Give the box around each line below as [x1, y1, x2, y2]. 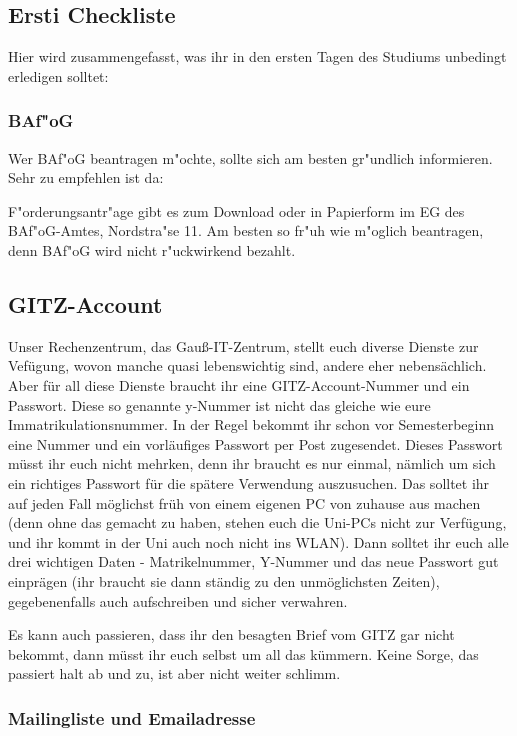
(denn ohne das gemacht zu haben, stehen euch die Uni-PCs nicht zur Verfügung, [8, 512, 507, 533]
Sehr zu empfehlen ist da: [8, 167, 164, 188]
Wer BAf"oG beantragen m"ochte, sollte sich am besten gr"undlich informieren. [8, 147, 493, 168]
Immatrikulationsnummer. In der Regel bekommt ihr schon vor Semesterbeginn [8, 414, 494, 435]
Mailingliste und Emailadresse [8, 705, 256, 730]
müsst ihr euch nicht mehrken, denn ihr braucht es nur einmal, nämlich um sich [8, 453, 496, 474]
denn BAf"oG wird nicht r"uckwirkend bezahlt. [8, 239, 296, 260]
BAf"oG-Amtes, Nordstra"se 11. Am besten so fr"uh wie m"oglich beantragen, [8, 220, 484, 241]
